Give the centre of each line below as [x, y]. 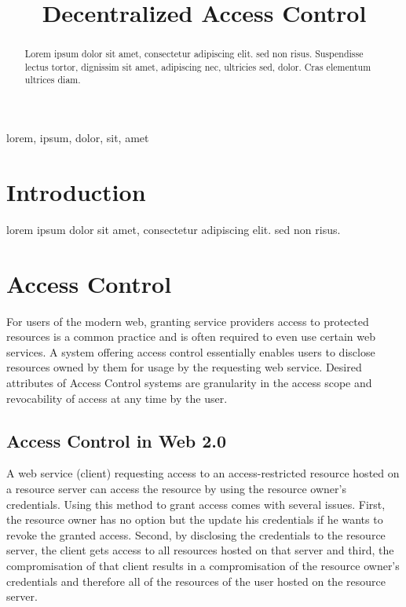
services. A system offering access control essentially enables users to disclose [191, 351]
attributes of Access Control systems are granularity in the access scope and [189, 382]
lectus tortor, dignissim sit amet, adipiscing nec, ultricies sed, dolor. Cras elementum [198, 66]
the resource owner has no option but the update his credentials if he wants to [195, 519]
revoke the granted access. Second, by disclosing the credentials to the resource [196, 534]
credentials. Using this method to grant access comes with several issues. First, [196, 504]
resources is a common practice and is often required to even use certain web [191, 336]
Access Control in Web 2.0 [117, 440]
